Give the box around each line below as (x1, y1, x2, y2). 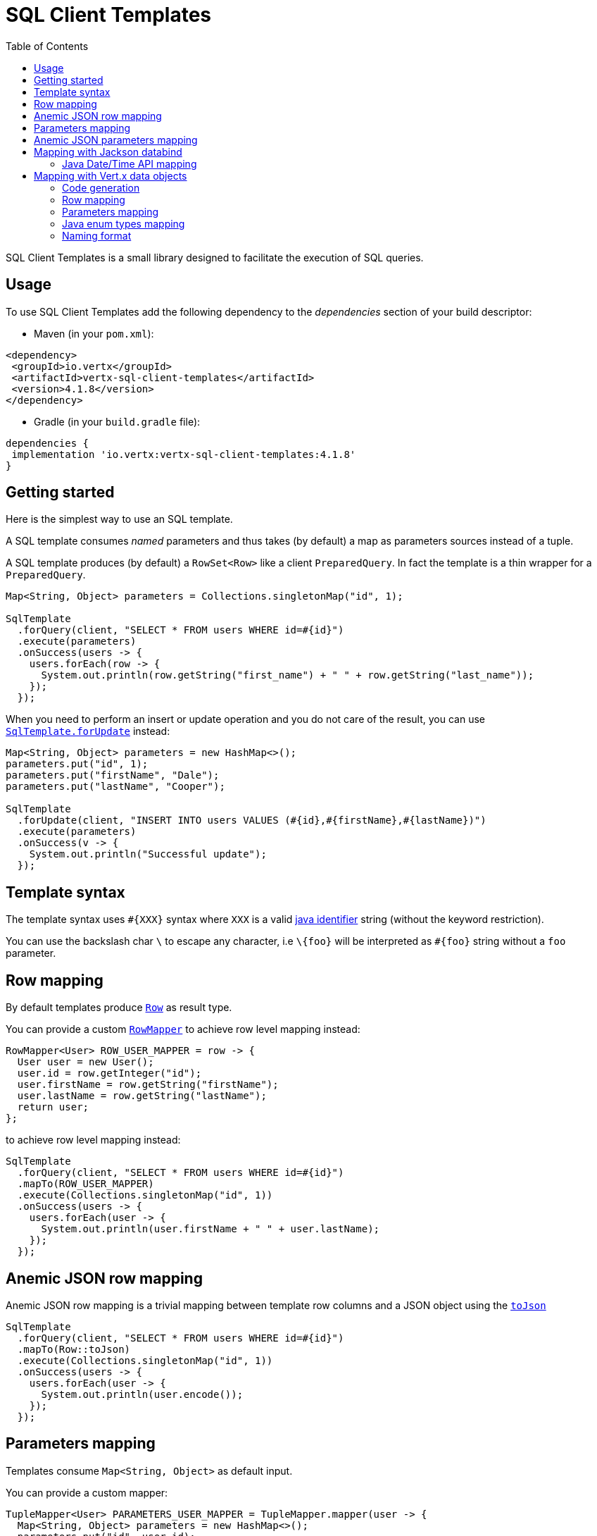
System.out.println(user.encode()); (41, 1388, 244, 1400)
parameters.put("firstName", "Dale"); (6, 769, 220, 781)
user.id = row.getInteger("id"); (17, 1067, 202, 1079)
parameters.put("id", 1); (6, 758, 149, 770)
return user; (17, 1101, 89, 1113)
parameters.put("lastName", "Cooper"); (6, 781, 225, 793)
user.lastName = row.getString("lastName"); (17, 1090, 267, 1102)
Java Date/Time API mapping (62, 157, 197, 170)
